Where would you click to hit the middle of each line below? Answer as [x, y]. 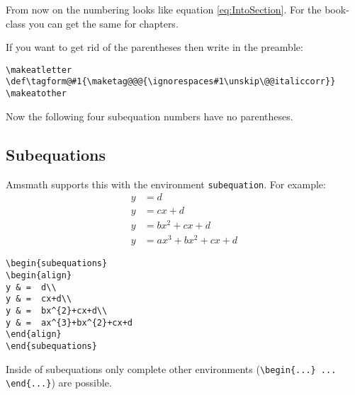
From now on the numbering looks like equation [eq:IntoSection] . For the [164, 9]
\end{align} [34, 334]
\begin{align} [39, 276]
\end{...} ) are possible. [59, 383]
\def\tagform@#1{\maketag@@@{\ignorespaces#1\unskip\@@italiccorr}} [171, 82]
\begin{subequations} [57, 264]
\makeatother [36, 94]
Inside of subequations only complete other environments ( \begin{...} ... [171, 368]
